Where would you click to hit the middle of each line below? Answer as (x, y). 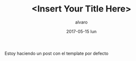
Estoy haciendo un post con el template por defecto (57, 53)
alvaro (81, 22)
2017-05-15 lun (81, 31)
